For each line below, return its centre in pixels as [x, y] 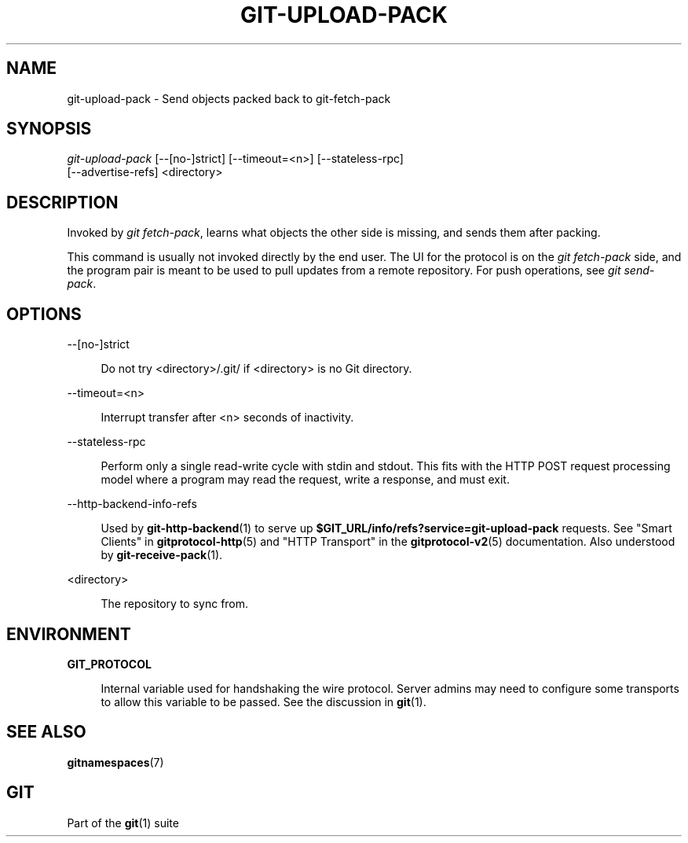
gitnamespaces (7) [115, 762]
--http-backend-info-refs [132, 504]
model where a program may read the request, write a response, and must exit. [305, 480]
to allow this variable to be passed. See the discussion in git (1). [263, 701]
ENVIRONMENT [69, 634]
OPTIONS [44, 314]
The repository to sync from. [175, 604]
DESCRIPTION [62, 202]
